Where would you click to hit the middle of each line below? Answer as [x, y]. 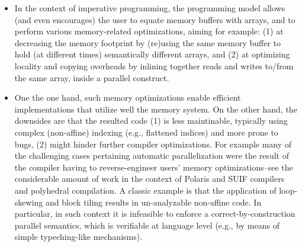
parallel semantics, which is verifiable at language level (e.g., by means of [147, 225]
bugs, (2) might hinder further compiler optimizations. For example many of [153, 144]
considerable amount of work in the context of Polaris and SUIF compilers [150, 179]
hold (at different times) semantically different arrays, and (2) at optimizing [152, 54]
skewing [29, 202]
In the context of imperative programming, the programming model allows [150, 8]
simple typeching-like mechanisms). [78, 237]
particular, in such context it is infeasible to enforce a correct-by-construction [155, 214]
